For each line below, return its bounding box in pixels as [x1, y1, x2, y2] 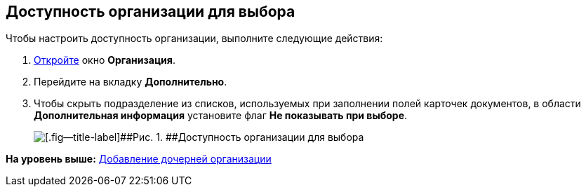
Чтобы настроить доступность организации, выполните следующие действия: [6, 32, 383, 45]
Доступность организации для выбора [6, 3, 295, 20]
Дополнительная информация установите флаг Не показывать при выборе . [34, 109, 408, 122]
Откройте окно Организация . [34, 54, 175, 67]
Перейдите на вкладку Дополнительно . [34, 76, 227, 88]
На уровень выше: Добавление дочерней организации [6, 153, 272, 165]
